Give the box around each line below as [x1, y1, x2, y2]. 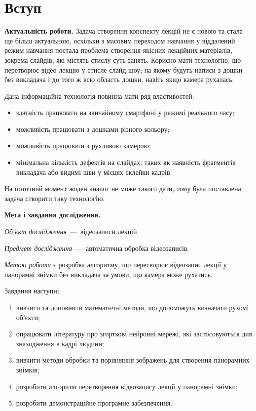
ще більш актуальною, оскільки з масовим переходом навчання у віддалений [4, 35, 235, 45]
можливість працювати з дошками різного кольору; [16, 123, 170, 134]
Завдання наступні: [4, 286, 61, 296]
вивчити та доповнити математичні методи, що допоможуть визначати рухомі [16, 302, 249, 312]
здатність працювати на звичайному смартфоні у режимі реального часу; [16, 107, 235, 118]
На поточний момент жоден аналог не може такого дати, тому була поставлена [4, 183, 241, 194]
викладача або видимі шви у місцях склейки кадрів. [16, 166, 172, 177]
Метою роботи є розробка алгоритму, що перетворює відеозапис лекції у [4, 259, 227, 270]
